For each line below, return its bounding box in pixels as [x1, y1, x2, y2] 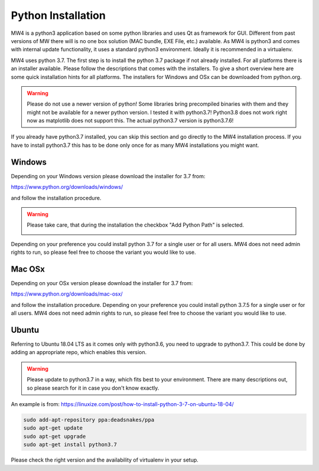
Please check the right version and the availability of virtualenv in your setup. [11, 456, 199, 463]
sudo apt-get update [23, 425, 83, 431]
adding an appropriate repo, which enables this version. [11, 349, 147, 356]
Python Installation [11, 9, 106, 22]
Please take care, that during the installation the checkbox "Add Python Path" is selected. [27, 221, 245, 228]
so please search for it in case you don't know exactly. [27, 384, 159, 391]
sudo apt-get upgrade [23, 433, 86, 440]
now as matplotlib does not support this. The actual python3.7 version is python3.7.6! [27, 117, 234, 124]
